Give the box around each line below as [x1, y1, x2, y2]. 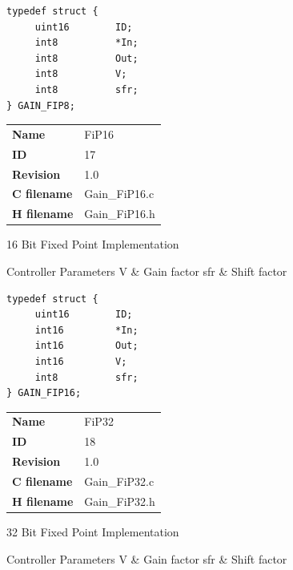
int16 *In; [34, 324, 138, 336]
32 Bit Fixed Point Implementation [6, 523, 179, 540]
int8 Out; [34, 52, 138, 64]
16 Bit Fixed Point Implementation [6, 236, 179, 253]
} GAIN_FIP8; [6, 99, 75, 111]
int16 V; [34, 355, 127, 367]
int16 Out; [34, 340, 138, 352]
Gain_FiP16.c [84, 185, 155, 202]
